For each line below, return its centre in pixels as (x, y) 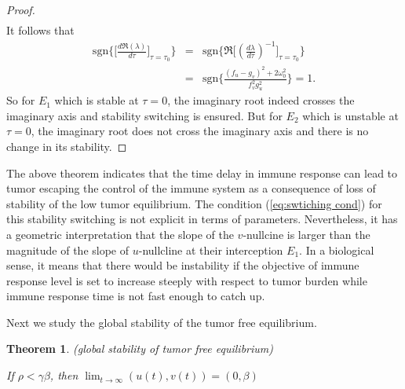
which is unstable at (350, 115)
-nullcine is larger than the (306, 234)
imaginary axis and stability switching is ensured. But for (144, 115)
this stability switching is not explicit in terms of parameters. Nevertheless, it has (202, 219)
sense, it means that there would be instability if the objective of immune (183, 265)
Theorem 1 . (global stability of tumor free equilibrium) (140, 349)
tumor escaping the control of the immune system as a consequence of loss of (191, 188)
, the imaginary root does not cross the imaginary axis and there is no (200, 131)
